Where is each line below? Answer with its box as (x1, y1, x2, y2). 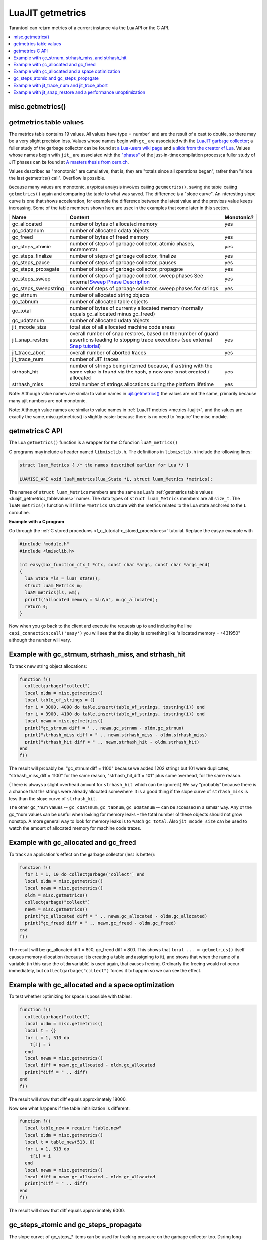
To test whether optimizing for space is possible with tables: (9, 993, 132, 999)
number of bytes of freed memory (69, 234, 149, 241)
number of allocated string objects (69, 292, 150, 299)
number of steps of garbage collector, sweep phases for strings (69, 285, 219, 292)
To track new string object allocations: (9, 663, 87, 669)
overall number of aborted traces (69, 349, 147, 356)
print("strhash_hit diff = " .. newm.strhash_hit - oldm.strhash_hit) (25, 739, 200, 744)
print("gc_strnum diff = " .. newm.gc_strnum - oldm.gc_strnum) (25, 725, 184, 731)
